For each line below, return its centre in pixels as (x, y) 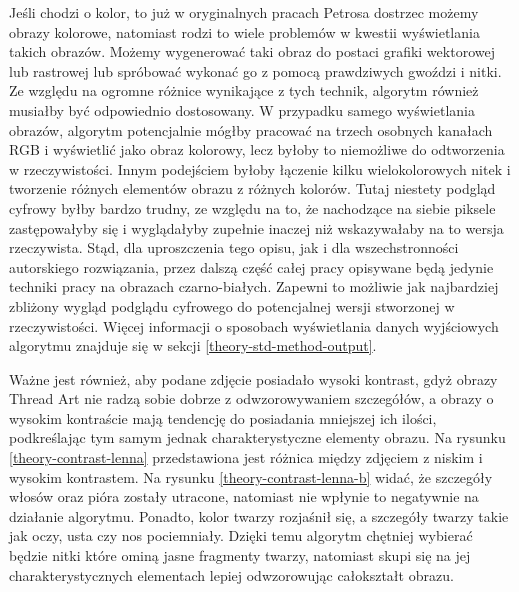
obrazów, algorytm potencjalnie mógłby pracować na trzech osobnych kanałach (251, 129)
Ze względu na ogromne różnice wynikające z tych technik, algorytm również (244, 90)
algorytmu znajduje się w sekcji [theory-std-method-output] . (193, 345)
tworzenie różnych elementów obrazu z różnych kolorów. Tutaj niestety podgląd (252, 188)
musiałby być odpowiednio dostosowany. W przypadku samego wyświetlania (242, 109)
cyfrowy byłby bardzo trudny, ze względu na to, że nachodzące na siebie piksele (252, 207)
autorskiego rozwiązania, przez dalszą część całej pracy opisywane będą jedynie (251, 266)
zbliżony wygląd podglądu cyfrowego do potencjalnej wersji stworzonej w (232, 305)
